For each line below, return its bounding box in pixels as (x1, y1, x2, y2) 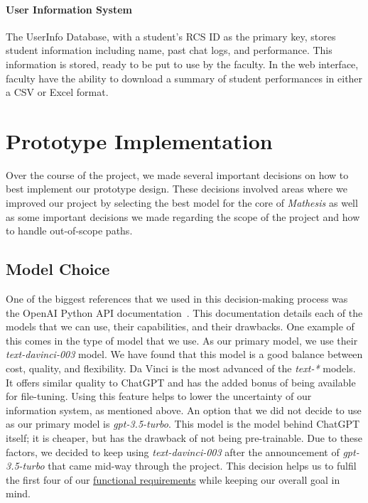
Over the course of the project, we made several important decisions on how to (6, 167, 349, 182)
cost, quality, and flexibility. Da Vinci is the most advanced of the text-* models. (6, 361, 356, 376)
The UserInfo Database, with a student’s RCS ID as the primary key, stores (6, 28, 336, 43)
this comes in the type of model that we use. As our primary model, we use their (6, 332, 358, 347)
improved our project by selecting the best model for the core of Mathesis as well (6, 195, 358, 210)
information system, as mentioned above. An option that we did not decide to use (6, 402, 362, 417)
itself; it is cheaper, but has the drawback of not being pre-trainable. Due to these (6, 431, 362, 445)
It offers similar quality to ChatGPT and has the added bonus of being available (6, 374, 356, 389)
